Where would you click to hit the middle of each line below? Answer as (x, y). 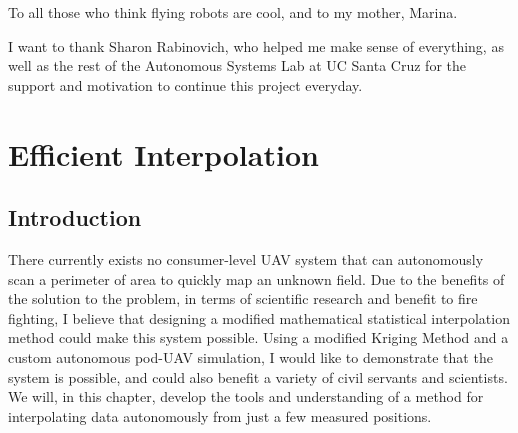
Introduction (75, 217)
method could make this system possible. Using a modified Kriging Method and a (258, 337)
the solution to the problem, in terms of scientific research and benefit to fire (243, 298)
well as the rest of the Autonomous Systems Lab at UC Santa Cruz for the (237, 65)
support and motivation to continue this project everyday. (185, 84)
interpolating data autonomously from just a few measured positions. (220, 415)
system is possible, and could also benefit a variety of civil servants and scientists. (258, 376)
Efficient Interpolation (163, 153)
